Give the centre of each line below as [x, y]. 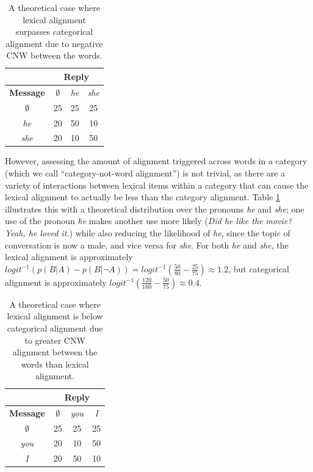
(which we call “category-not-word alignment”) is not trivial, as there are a [145, 173]
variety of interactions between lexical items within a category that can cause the [157, 185]
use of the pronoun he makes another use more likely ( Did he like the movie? [149, 221]
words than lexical [55, 364]
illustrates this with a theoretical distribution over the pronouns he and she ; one [155, 209]
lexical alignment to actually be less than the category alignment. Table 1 [142, 197]
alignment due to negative [54, 43]
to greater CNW [55, 340]
